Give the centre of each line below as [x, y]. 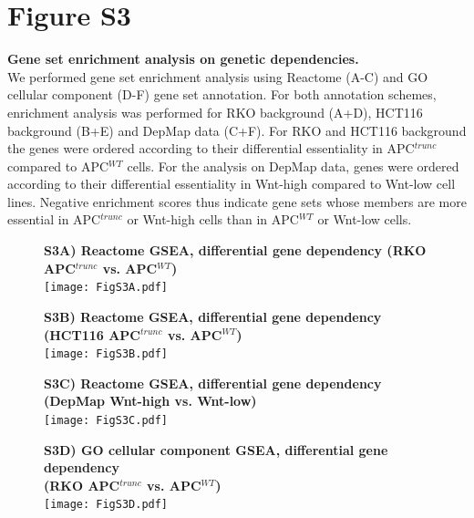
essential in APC [54, 219]
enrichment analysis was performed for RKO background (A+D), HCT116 [215, 112]
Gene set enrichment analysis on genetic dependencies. [183, 59]
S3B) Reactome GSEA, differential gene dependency [213, 316]
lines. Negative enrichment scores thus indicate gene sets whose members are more [237, 201]
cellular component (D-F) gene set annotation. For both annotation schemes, [222, 94]
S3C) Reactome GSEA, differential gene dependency [213, 383]
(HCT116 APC [93, 334]
